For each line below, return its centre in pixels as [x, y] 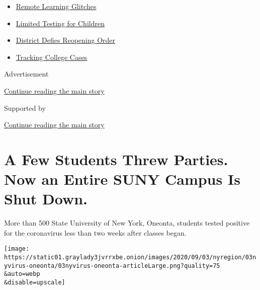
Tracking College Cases [52, 57]
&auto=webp [22, 274]
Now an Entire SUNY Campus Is [122, 179]
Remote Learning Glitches [56, 6]
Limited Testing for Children [60, 23]
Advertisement [26, 74]
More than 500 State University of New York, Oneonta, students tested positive [127, 223]
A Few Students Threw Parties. [116, 159]
